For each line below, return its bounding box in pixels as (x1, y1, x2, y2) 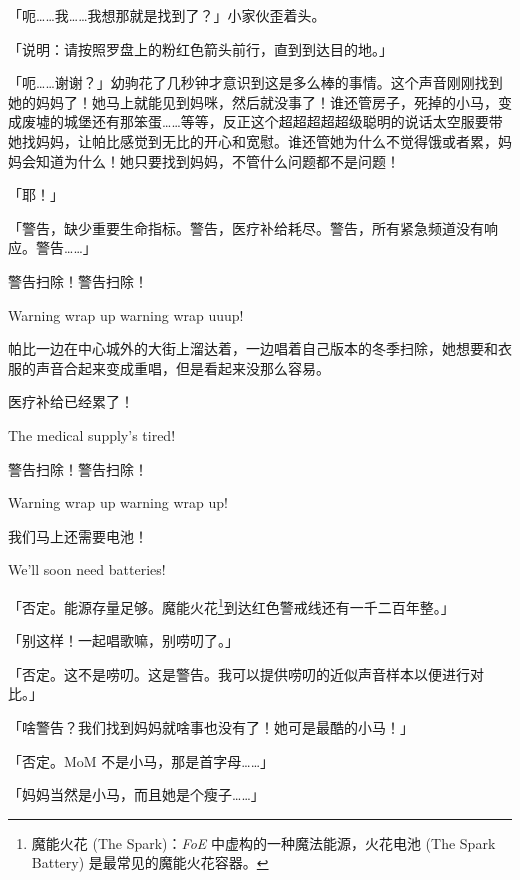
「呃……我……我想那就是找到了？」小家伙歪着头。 (8, 5, 326, 25)
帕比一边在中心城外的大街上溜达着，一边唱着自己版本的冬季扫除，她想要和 (8, 338, 498, 359)
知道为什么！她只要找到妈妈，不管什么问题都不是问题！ (35, 150, 400, 171)
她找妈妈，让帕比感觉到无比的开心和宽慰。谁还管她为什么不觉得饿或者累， (8, 130, 498, 151)
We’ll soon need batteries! (8, 559, 166, 580)
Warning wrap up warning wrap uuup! (8, 304, 244, 325)
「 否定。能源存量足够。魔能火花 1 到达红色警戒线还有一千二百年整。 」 (8, 593, 455, 617)
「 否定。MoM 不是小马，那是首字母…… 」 (8, 750, 275, 771)
